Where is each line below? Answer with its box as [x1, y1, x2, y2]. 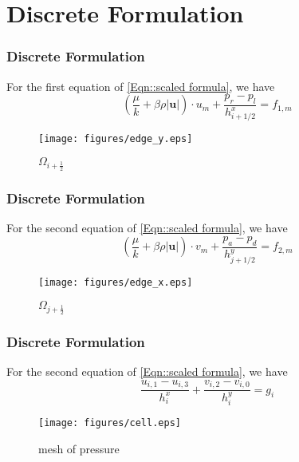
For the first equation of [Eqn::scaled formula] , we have [6, 77, 275, 94]
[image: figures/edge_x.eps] [38, 276, 193, 288]
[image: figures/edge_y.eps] [38, 133, 193, 145]
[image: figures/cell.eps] [38, 417, 181, 429]
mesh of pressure [38, 440, 120, 456]
